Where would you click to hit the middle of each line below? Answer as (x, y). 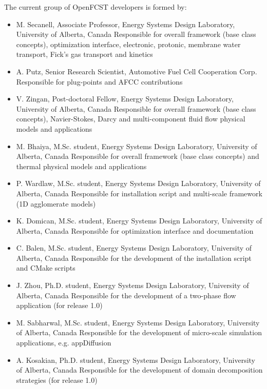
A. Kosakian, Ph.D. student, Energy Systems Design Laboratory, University (136, 360)
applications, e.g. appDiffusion (64, 343)
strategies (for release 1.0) (57, 380)
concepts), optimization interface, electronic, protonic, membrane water (128, 44)
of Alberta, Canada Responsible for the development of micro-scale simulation (139, 332)
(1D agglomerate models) (56, 203)
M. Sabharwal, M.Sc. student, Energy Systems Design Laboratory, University (138, 322)
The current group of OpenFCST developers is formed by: (96, 7)
